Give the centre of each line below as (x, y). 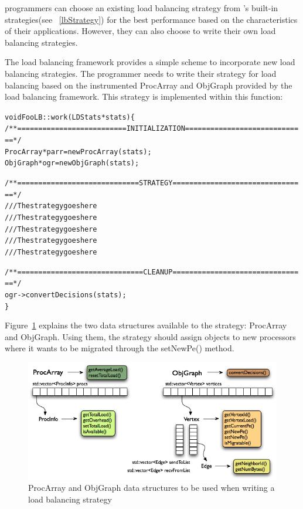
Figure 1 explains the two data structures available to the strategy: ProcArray (146, 325)
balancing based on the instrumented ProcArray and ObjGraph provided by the (149, 85)
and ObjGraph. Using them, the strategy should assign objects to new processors (150, 336)
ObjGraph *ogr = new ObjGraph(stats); (72, 163)
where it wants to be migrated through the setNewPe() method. (120, 348)
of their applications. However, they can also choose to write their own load (140, 31)
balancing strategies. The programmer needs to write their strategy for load (141, 73)
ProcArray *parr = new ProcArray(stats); (78, 152)
